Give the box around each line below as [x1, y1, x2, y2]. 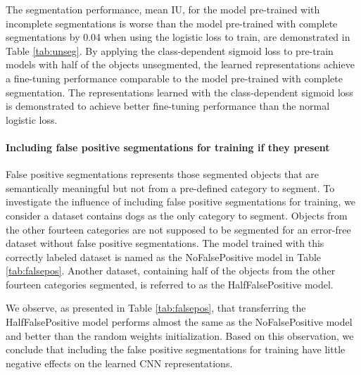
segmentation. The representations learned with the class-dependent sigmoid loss [6, 84, 353, 99]
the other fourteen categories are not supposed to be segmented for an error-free [6, 222, 351, 236]
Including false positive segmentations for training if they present [6, 139, 330, 154]
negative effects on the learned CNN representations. [6, 355, 233, 370]
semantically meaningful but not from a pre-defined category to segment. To [6, 180, 335, 195]
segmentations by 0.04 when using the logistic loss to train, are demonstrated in [6, 30, 350, 44]
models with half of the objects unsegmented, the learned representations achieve [6, 57, 355, 72]
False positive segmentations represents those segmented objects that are [6, 167, 319, 182]
